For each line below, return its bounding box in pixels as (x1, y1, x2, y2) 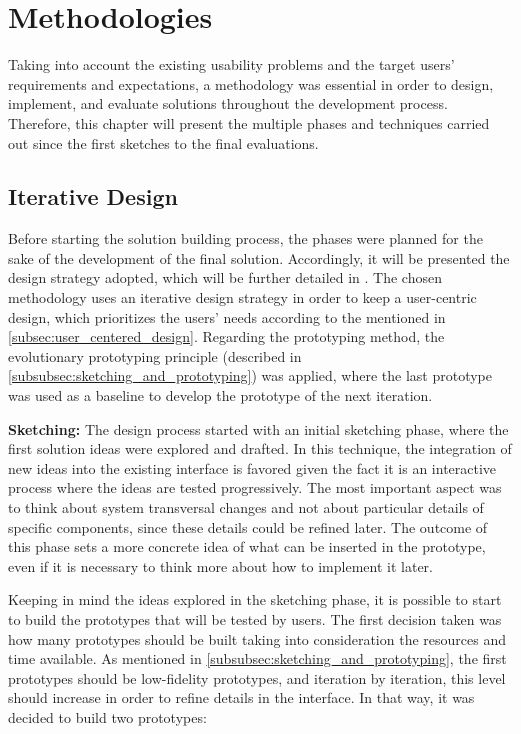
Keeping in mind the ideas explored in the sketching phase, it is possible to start (8, 589, 502, 610)
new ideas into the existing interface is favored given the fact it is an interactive (8, 457, 497, 478)
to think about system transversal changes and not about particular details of (8, 497, 484, 518)
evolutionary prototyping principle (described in (8, 345, 302, 366)
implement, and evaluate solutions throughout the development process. (8, 93, 448, 114)
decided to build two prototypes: (8, 706, 207, 727)
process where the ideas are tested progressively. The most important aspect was (8, 477, 502, 498)
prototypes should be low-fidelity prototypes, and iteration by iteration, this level (8, 667, 506, 688)
